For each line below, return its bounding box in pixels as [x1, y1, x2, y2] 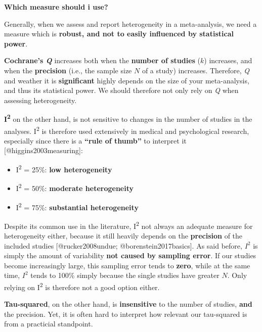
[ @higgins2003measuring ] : [4, 145, 83, 156]
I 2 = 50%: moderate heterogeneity [16, 181, 134, 193]
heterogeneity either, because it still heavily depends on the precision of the [4, 230, 243, 241]
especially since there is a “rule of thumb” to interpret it [4, 135, 187, 146]
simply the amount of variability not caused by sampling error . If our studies [4, 250, 256, 261]
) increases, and [204, 55, 252, 66]
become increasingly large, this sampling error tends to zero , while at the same [4, 260, 250, 270]
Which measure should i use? [4, 2, 108, 12]
